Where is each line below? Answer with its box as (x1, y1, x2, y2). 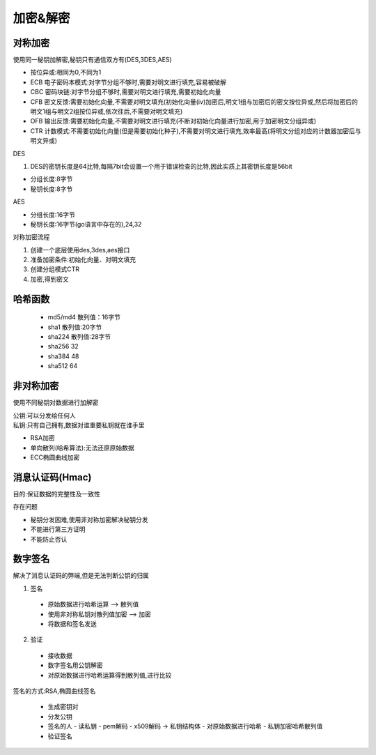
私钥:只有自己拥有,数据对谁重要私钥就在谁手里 (13, 420, 146, 429)
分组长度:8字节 (30, 175, 73, 183)
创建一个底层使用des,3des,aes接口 (30, 245, 130, 254)
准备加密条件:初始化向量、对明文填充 (30, 255, 136, 264)
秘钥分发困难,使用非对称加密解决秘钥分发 (30, 515, 149, 524)
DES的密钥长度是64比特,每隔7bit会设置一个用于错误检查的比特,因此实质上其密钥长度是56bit (30, 162, 292, 170)
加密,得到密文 (30, 275, 70, 283)
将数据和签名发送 (47, 620, 97, 628)
